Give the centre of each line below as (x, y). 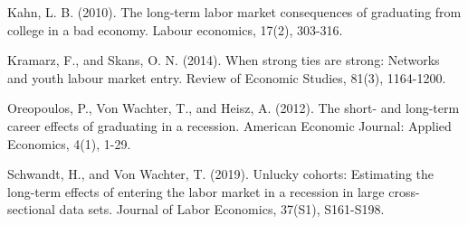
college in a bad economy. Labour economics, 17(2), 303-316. (175, 29)
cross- (404, 191)
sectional (31, 209)
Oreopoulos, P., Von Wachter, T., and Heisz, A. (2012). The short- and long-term (234, 108)
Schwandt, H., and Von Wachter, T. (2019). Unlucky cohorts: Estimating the (221, 174)
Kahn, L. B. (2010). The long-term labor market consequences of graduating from (234, 12)
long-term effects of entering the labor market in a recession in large (196, 191)
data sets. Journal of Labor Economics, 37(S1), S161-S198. (222, 209)
